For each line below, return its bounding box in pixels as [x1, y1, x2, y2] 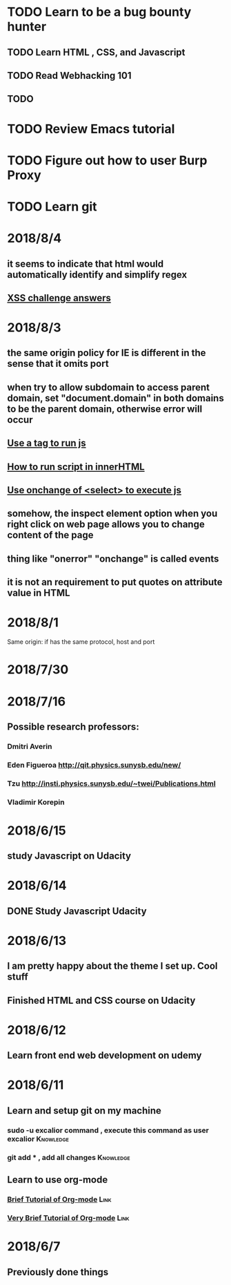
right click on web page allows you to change [7, 519, 205, 531]
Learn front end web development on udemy [7, 1049, 202, 1061]
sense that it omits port [7, 358, 109, 370]
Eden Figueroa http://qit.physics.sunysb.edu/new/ [7, 760, 181, 770]
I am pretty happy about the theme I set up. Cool [7, 960, 218, 972]
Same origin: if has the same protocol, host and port [7, 638, 155, 646]
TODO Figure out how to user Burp [7, 153, 208, 168]
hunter [7, 19, 47, 35]
